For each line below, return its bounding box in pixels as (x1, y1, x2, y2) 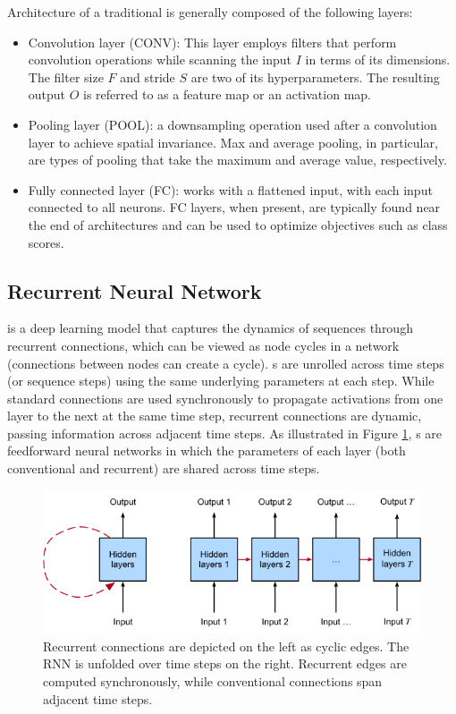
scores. (28, 233, 64, 251)
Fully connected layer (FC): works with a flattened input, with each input (28, 180, 433, 199)
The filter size (28, 67, 104, 86)
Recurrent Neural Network (7, 276, 262, 304)
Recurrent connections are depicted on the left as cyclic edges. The (43, 636, 410, 655)
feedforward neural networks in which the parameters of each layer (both (7, 441, 406, 460)
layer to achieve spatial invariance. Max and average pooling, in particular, (28, 132, 438, 151)
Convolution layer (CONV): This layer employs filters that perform (28, 32, 397, 51)
